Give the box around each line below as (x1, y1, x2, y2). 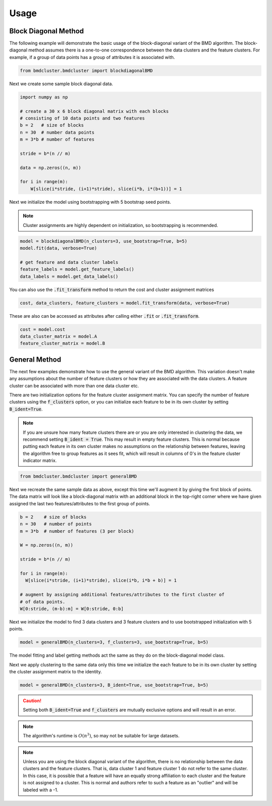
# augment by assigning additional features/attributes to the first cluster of (20, 592, 225, 598)
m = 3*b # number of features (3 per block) (20, 528, 134, 534)
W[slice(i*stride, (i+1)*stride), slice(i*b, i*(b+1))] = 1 (30, 186, 182, 192)
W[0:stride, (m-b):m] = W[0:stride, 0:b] (20, 606, 124, 611)
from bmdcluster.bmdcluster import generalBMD (20, 474, 137, 479)
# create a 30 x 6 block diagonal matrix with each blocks (20, 108, 169, 114)
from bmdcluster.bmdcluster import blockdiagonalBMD (20, 68, 153, 73)
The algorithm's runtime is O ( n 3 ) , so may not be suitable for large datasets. (23, 732, 180, 739)
